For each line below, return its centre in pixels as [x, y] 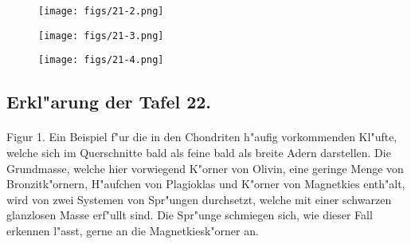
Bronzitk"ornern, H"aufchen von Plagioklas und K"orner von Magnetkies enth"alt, [206, 184]
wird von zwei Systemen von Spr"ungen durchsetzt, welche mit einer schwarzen [199, 199]
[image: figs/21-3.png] [101, 35]
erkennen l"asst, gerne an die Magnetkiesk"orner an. [133, 230]
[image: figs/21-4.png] [101, 60]
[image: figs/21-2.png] [101, 11]
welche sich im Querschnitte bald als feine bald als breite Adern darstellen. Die [199, 152]
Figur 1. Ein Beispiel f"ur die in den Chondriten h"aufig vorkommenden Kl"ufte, [202, 137]
